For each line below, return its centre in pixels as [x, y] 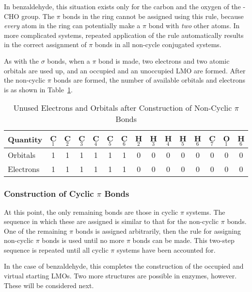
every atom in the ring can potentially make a [72, 26]
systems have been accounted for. [166, 249]
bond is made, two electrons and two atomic [164, 60]
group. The [38, 16]
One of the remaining [36, 231]
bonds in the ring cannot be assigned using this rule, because [153, 16]
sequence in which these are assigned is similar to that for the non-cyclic [111, 221]
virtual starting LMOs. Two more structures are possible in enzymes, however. [120, 276]
